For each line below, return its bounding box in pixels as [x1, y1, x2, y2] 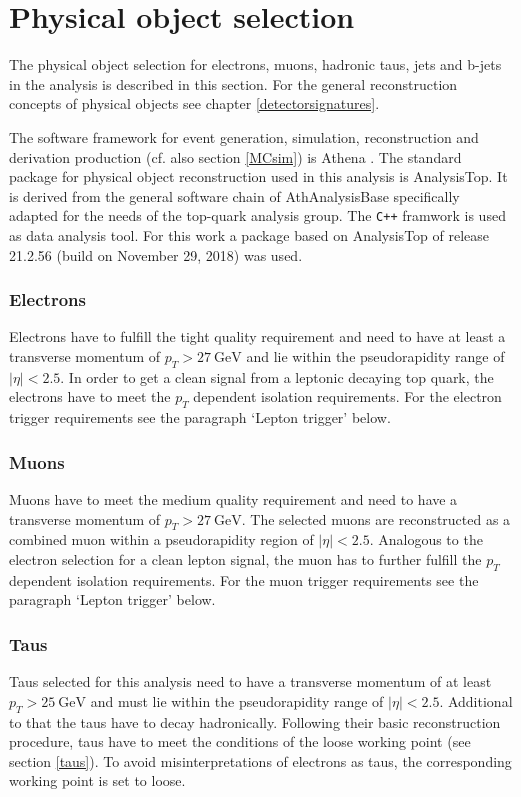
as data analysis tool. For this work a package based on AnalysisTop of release [9, 224, 490, 245]
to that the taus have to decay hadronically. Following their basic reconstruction [9, 711, 501, 732]
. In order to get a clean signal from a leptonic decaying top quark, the [60, 366, 494, 387]
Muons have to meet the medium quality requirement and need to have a [9, 488, 458, 509]
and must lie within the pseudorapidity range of [90, 690, 384, 711]
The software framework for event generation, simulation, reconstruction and [9, 126, 479, 147]
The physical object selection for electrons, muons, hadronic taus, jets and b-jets [9, 54, 502, 75]
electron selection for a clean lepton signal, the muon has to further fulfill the [9, 548, 482, 569]
